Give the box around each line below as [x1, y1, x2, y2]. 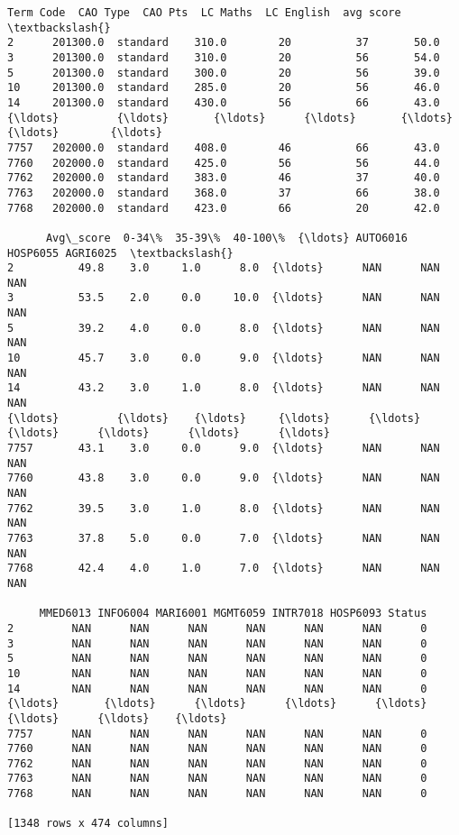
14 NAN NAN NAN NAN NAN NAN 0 [7, 682, 427, 695]
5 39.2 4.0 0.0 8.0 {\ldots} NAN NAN [7, 321, 440, 335]
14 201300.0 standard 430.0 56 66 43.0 [7, 96, 440, 109]
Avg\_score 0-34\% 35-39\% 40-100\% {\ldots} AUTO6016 [45, 231, 408, 244]
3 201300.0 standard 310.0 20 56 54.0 [7, 50, 440, 64]
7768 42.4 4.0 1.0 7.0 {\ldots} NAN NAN [7, 562, 440, 575]
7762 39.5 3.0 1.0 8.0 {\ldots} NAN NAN [7, 501, 440, 515]
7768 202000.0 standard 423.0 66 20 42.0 [7, 201, 440, 215]
